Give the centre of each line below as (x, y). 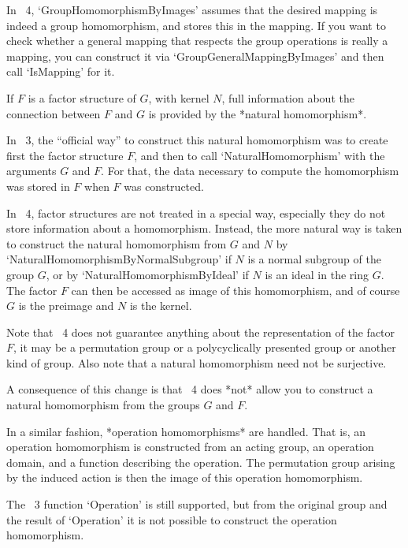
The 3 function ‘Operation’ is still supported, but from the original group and (197, 504)
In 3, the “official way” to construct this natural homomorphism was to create (197, 140)
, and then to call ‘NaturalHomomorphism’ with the (260, 155)
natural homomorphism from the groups (103, 405)
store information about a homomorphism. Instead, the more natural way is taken (204, 228)
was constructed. (164, 186)
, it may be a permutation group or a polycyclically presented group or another (205, 347)
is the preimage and (66, 306)
